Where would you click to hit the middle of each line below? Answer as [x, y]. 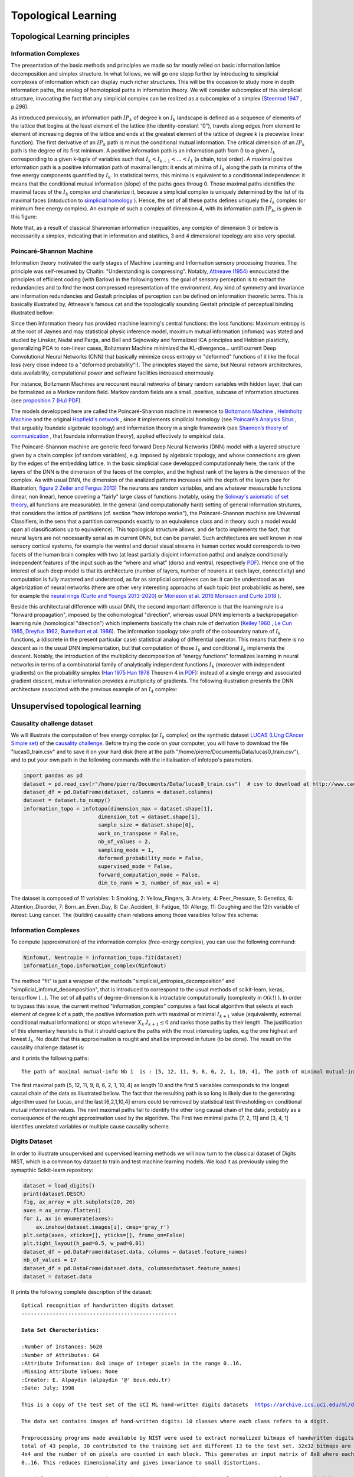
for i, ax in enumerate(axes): [69, 1219]
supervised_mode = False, [135, 866]
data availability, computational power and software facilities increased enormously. [113, 373]
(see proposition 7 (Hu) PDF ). [47, 400]
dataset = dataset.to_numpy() [67, 800]
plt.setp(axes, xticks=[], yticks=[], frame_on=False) [104, 1235]
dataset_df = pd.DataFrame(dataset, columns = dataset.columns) [118, 792]
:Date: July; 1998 [48, 1388]
